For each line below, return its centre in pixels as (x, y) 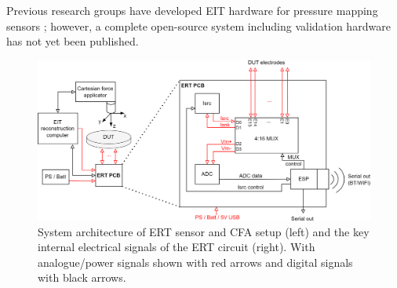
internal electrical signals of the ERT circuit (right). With (177, 247)
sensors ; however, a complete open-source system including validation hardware (198, 26)
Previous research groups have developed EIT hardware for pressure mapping (192, 10)
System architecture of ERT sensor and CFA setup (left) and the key (204, 231)
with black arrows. (82, 277)
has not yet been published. (73, 41)
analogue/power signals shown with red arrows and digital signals (195, 262)
